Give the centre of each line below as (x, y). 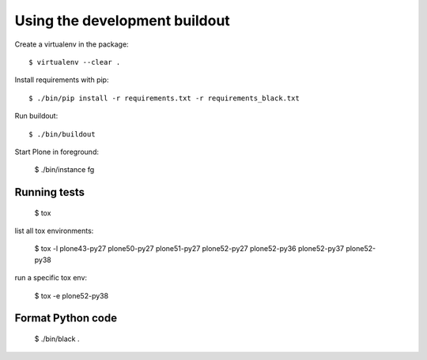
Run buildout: (36, 116)
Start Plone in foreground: (57, 152)
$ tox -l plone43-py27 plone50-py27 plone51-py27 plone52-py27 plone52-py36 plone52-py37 (189, 249)
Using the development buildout (123, 21)
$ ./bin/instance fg (64, 170)
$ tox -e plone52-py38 (72, 295)
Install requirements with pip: (62, 80)
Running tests (50, 192)
